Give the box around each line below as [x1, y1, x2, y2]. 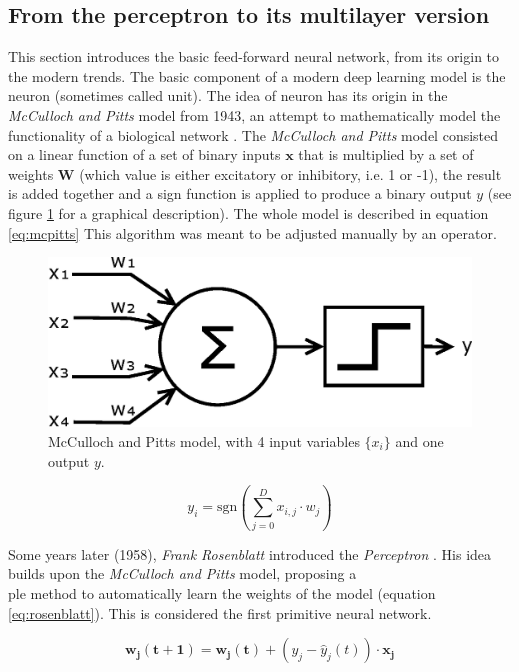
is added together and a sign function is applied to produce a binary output [8, 183, 472, 204]
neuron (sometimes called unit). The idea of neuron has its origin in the [8, 85, 448, 106]
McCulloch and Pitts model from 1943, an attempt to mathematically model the [8, 104, 501, 125]
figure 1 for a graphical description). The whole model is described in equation [8, 202, 489, 223]
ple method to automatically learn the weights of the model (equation [8, 583, 436, 603]
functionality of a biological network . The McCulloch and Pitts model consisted [8, 124, 499, 145]
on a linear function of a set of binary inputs [8, 144, 281, 165]
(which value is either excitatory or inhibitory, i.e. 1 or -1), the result [79, 163, 502, 184]
